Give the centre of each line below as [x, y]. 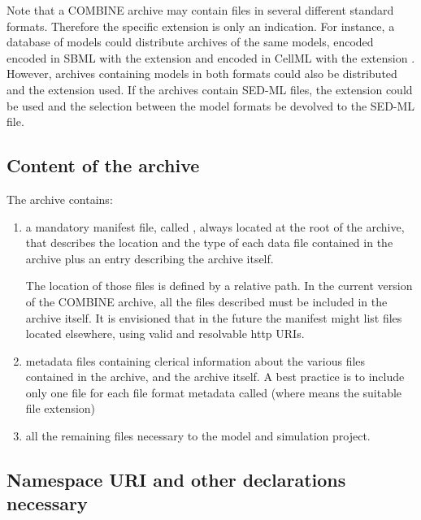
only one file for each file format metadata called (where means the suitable [214, 392]
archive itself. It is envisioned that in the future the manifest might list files [214, 317]
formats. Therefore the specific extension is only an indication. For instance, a [201, 26]
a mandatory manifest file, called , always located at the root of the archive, [215, 226]
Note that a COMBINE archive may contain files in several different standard [200, 10]
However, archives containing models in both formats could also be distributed [202, 74]
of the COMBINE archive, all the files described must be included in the [206, 301]
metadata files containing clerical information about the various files [195, 360]
